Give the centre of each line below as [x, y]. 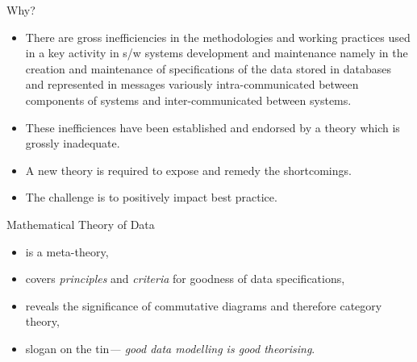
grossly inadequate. [73, 143]
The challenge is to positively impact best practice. [151, 197]
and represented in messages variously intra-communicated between [192, 84]
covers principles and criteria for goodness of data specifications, [185, 279]
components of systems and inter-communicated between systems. [188, 100]
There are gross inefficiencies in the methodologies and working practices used [218, 37]
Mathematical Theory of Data [81, 224]
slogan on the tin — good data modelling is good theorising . [170, 348]
